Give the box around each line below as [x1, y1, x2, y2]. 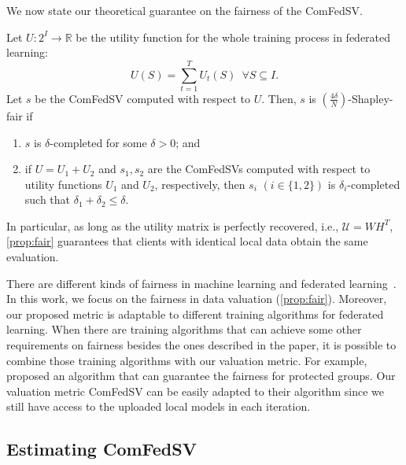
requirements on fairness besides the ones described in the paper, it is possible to [6, 337, 397, 353]
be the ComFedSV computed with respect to [35, 90, 251, 106]
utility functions [24, 175, 102, 192]
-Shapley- [348, 90, 393, 106]
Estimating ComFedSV [6, 437, 197, 461]
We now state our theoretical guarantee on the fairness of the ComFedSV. [6, 2, 363, 18]
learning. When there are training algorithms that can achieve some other [6, 321, 362, 338]
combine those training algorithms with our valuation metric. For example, [6, 352, 367, 368]
